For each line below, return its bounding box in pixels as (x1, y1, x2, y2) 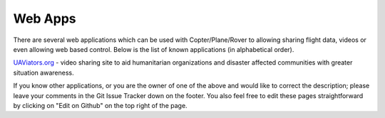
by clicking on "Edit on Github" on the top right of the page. (13, 101, 188, 109)
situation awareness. (13, 68, 74, 77)
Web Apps (13, 11, 76, 26)
